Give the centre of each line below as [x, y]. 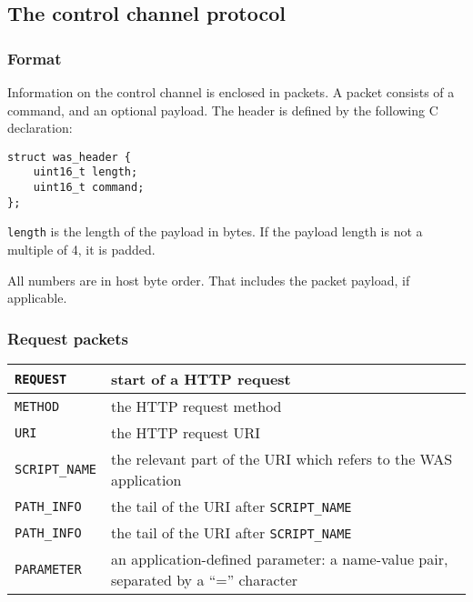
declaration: [40, 128]
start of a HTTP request [201, 379]
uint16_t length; [86, 172]
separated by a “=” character [205, 580]
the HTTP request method [196, 406]
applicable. [37, 298]
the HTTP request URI [186, 433]
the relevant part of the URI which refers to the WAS [282, 459]
